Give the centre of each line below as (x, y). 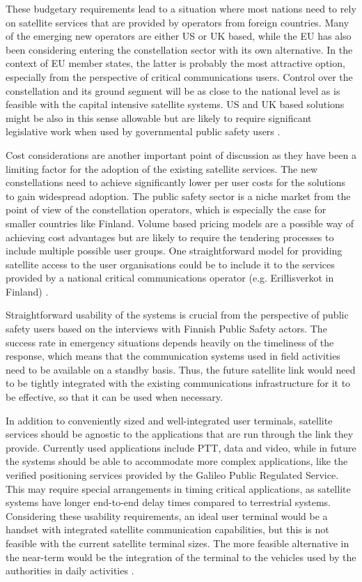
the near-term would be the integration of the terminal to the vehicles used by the (181, 557)
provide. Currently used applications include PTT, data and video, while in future (181, 447)
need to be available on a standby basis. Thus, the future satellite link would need (181, 369)
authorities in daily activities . (70, 570)
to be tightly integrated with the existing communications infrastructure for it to (178, 383)
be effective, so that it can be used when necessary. (114, 397)
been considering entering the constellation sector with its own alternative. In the (179, 49)
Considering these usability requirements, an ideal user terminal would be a (167, 515)
